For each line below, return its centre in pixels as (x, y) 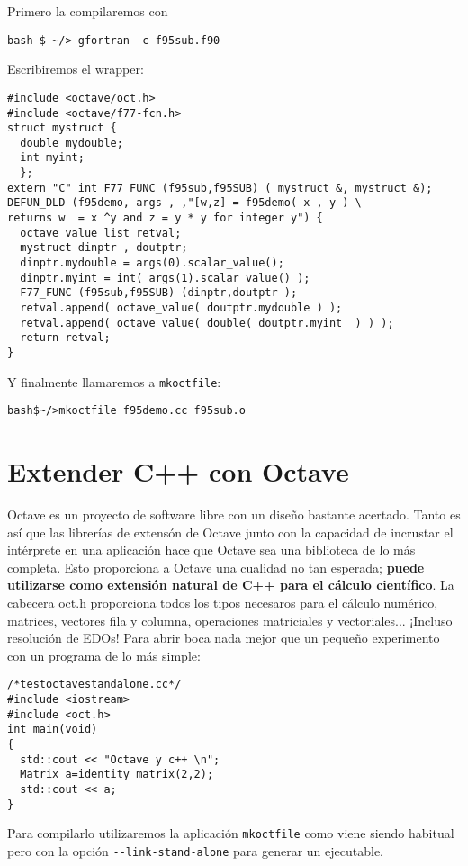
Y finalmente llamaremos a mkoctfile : (114, 381)
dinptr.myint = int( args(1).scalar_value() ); (165, 278)
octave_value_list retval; (101, 233)
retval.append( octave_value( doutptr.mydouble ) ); (181, 308)
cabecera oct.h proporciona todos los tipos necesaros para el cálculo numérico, (223, 603)
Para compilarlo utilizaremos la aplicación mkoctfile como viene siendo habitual (231, 833)
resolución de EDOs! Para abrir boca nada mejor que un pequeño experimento (224, 638)
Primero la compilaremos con (88, 11)
